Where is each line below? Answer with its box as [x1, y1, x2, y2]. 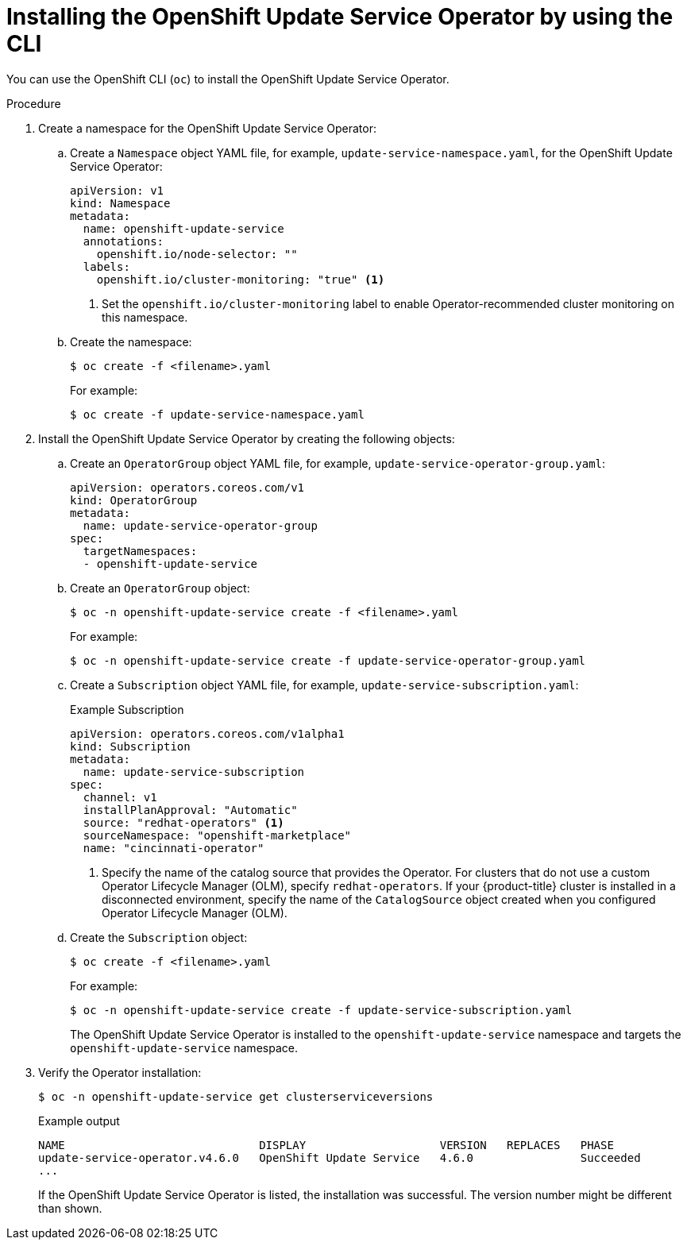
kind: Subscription [70, 739, 191, 753]
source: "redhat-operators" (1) [83, 816, 284, 829]
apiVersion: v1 [70, 183, 164, 197]
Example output [38, 1113, 120, 1128]
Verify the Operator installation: [38, 1065, 202, 1079]
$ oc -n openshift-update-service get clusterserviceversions [38, 1090, 434, 1103]
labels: [83, 260, 130, 273]
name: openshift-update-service [83, 222, 284, 235]
